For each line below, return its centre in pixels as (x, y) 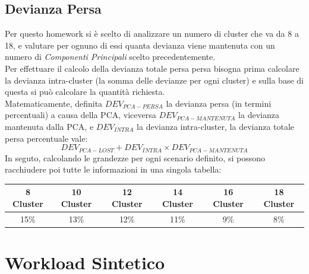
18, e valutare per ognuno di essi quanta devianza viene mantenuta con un (140, 45)
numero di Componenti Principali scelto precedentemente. (110, 57)
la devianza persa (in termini (219, 103)
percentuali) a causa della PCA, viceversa (81, 115)
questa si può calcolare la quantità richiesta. (85, 92)
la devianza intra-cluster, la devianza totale (216, 126)
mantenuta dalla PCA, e (49, 126)
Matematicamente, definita (54, 103)
